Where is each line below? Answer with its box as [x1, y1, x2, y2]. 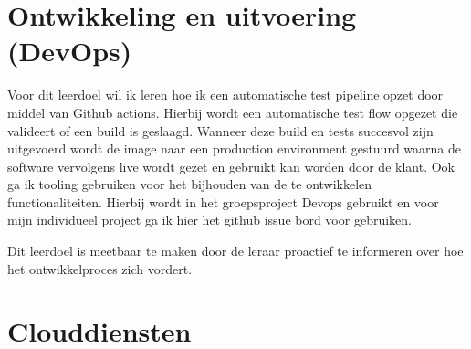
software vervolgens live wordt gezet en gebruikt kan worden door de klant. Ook [7, 156, 455, 175]
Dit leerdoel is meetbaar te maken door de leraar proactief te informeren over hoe [7, 241, 464, 260]
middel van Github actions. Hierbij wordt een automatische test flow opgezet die [7, 102, 458, 122]
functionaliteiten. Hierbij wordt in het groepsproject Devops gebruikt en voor [7, 192, 439, 211]
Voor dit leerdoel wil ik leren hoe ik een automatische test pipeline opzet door [7, 85, 444, 104]
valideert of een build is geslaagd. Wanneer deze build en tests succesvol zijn [7, 121, 434, 140]
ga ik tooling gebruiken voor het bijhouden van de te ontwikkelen [7, 174, 372, 194]
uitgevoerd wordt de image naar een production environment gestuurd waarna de [7, 139, 461, 158]
